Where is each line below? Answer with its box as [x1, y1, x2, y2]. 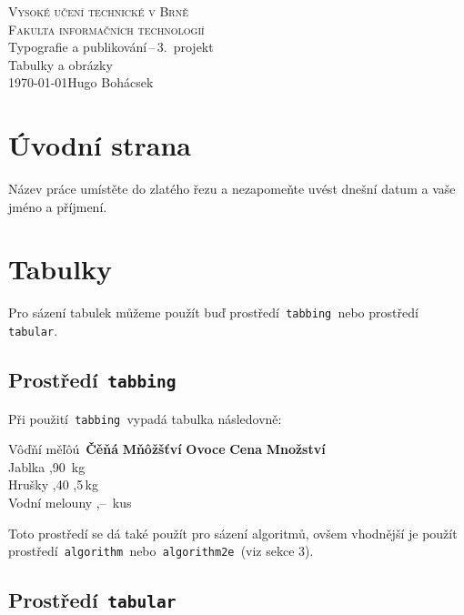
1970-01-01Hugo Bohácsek [8, 73, 154, 92]
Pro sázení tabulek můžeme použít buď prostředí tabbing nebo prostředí [8, 303, 419, 322]
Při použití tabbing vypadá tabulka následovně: [8, 408, 282, 428]
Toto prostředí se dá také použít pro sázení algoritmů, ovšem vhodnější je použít [8, 523, 458, 542]
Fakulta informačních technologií [8, 19, 205, 38]
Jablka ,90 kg [8, 457, 86, 476]
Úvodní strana [8, 126, 192, 164]
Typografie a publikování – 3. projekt [8, 37, 214, 56]
